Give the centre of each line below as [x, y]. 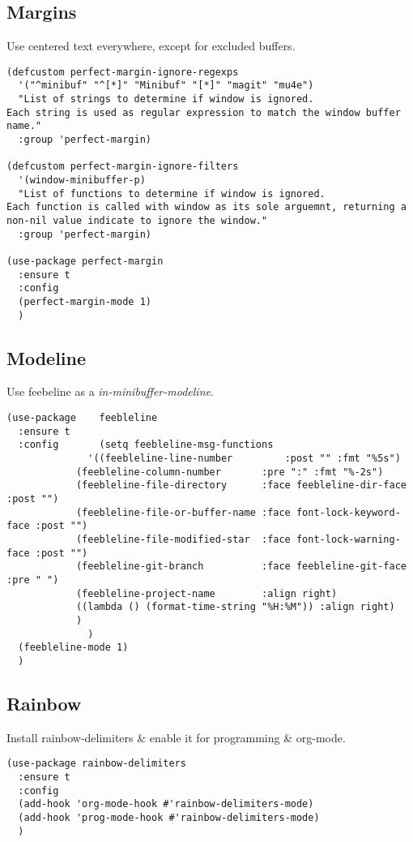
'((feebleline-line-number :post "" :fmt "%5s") [244, 459]
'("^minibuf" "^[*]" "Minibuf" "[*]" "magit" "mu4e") [166, 86]
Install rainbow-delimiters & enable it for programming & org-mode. [176, 737]
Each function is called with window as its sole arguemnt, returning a [206, 207]
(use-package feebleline [82, 418]
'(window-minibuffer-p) [82, 180]
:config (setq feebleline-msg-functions [146, 445]
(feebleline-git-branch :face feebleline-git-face [241, 567]
